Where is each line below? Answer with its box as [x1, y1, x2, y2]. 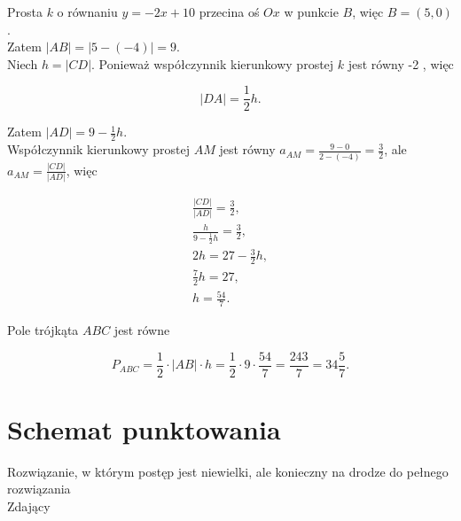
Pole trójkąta [7, 321, 79, 339]
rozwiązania [7, 479, 71, 498]
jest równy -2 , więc [348, 54, 454, 73]
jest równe [113, 321, 170, 339]
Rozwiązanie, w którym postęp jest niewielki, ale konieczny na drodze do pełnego [7, 462, 449, 480]
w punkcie [284, 3, 339, 20]
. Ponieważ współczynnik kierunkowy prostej [91, 54, 334, 73]
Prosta [7, 3, 43, 20]
